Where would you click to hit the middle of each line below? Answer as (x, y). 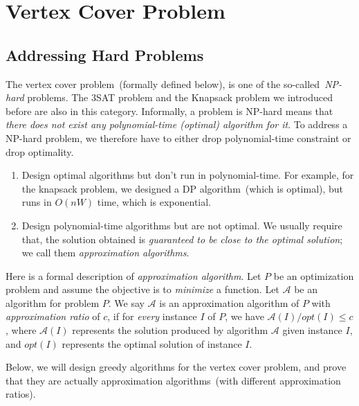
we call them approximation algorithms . (105, 253)
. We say (126, 302)
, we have (245, 316)
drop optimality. (40, 151)
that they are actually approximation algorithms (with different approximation (173, 380)
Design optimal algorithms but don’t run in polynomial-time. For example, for (188, 175)
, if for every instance (152, 316)
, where (21, 330)
